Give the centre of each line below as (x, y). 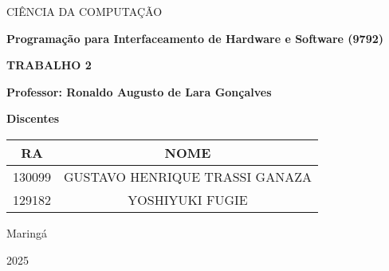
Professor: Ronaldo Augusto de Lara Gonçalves (139, 91)
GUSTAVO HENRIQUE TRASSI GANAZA (188, 176)
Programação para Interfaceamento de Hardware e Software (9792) (195, 38)
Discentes (33, 118)
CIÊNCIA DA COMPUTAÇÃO (84, 11)
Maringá (27, 232)
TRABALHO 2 (49, 65)
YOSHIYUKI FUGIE (188, 199)
